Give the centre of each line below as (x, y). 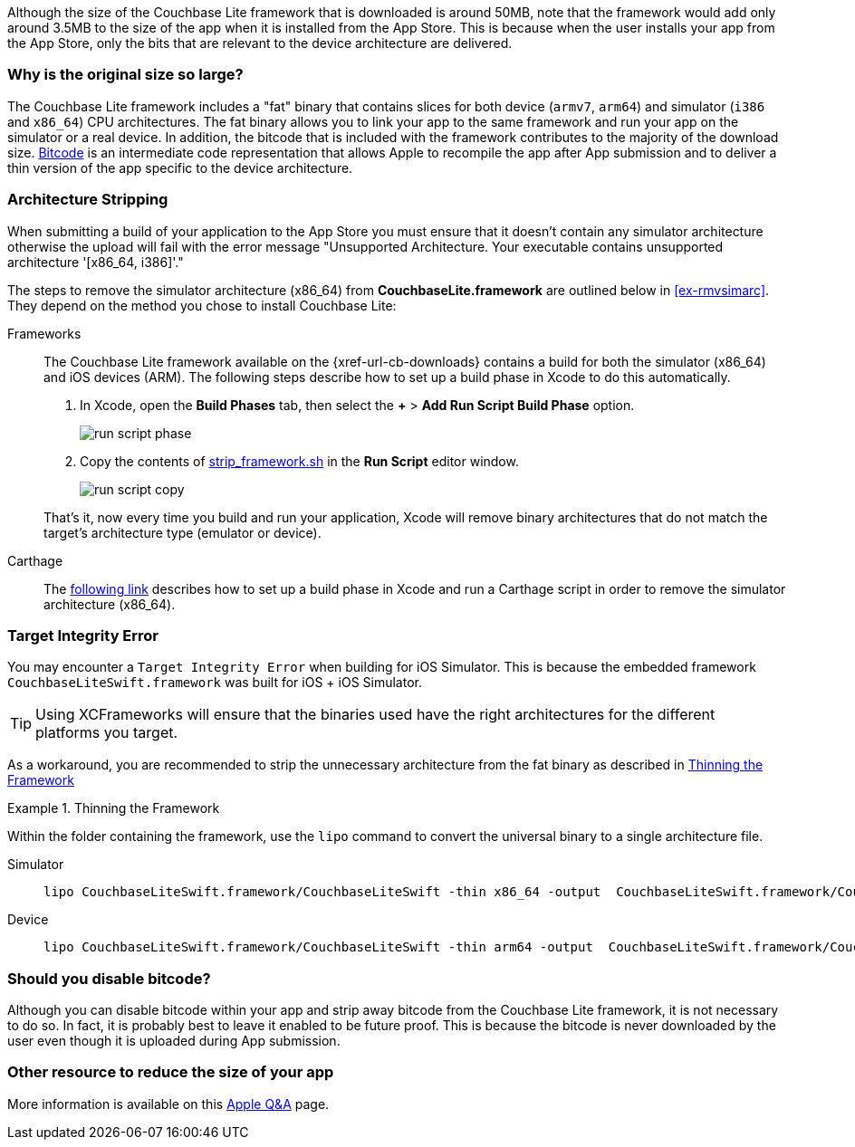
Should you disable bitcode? (109, 978)
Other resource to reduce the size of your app (171, 1072)
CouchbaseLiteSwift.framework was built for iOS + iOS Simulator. (215, 683)
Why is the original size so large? (125, 75)
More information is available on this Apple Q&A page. (168, 1104)
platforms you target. (107, 733)
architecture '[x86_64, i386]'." (96, 262)
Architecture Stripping (88, 200)
